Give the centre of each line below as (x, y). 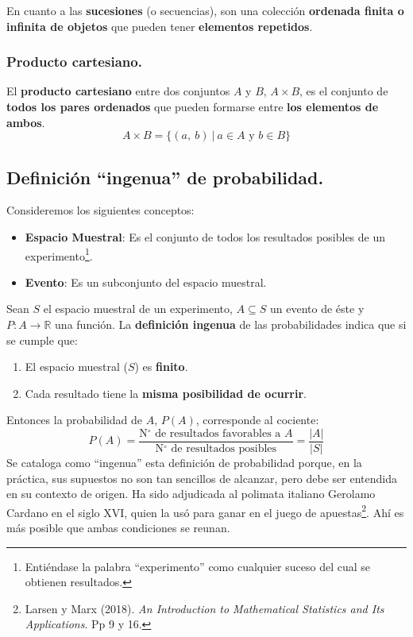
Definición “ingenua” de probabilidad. (165, 177)
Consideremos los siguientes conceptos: (100, 210)
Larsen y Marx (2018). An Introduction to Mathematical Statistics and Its (205, 608)
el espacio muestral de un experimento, (138, 309)
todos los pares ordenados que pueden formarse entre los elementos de (193, 106)
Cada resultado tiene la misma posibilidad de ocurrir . (166, 393)
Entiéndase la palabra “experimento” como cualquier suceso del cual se (197, 566)
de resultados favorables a (218, 433)
